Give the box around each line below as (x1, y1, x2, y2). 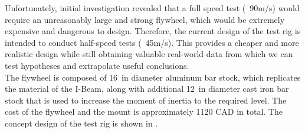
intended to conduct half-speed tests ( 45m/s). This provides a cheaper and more (5, 36, 299, 48)
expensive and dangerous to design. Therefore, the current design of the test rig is (5, 25, 301, 37)
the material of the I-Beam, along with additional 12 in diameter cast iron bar (5, 82, 289, 95)
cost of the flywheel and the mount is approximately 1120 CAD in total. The (5, 105, 283, 118)
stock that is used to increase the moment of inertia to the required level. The (5, 94, 287, 106)
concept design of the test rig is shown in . (5, 117, 158, 129)
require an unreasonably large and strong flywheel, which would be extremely (5, 13, 285, 25)
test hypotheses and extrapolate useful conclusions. (5, 59, 189, 71)
